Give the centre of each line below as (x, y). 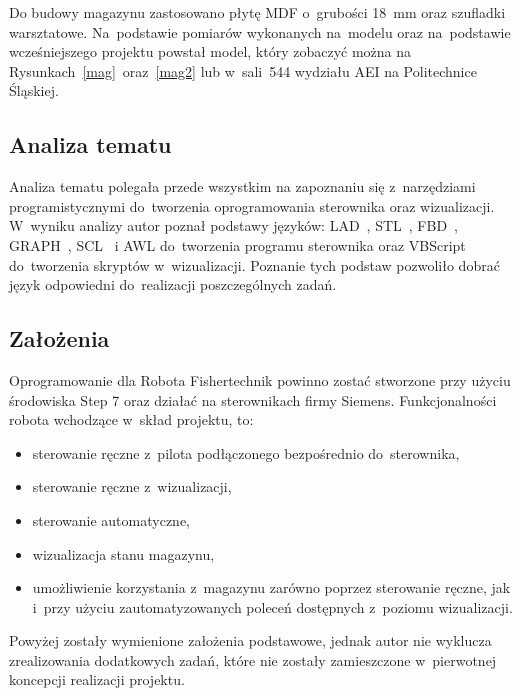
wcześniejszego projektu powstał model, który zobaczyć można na (210, 51)
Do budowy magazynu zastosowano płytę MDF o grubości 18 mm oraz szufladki (257, 12)
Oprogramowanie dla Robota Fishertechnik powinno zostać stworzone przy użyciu (260, 379)
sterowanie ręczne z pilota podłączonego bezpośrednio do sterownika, (246, 452)
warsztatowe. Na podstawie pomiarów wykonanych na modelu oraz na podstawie (260, 31)
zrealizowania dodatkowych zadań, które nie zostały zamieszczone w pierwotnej (253, 659)
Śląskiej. (34, 90)
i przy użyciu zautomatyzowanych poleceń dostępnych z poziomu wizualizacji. (272, 606)
